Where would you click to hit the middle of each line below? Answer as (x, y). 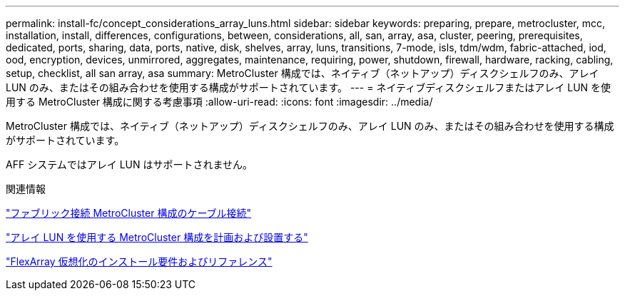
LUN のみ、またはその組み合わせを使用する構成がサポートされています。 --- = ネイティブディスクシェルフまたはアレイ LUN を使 (309, 87)
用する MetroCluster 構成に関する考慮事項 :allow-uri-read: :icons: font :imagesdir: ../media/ (219, 102)
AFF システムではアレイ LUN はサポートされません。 (129, 164)
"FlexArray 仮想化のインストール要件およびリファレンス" (139, 261)
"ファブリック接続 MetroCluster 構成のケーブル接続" (129, 213)
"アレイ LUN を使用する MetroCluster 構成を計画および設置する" (157, 237)
